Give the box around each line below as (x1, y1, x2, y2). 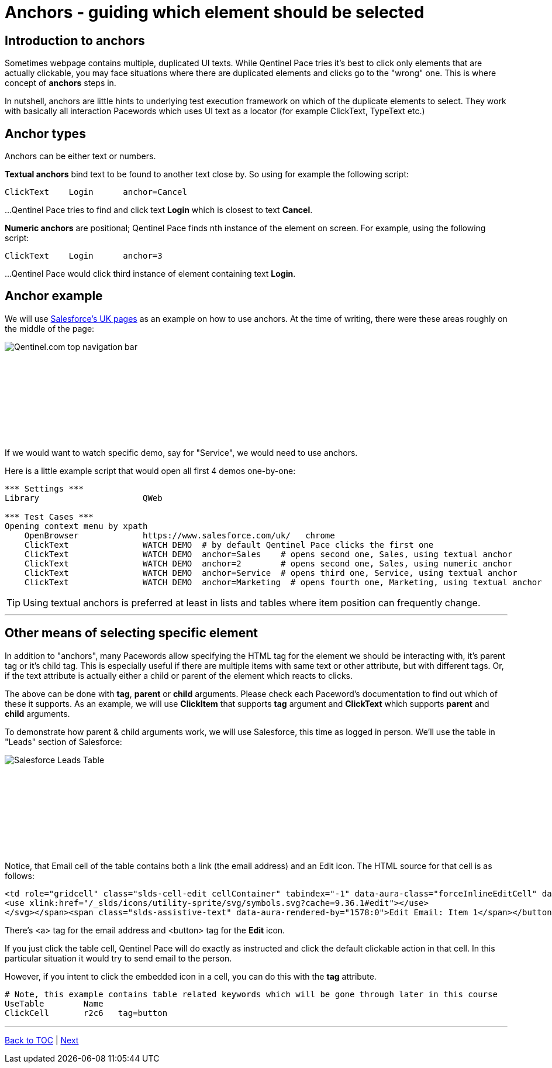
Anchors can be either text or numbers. (5, 151, 156, 162)
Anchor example (5, 289, 103, 304)
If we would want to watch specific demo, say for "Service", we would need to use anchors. (5, 447, 358, 458)
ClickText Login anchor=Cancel (5, 187, 187, 197)
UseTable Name (5, 998, 103, 1008)
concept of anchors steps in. (5, 78, 116, 88)
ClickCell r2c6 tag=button (5, 1008, 168, 1018)
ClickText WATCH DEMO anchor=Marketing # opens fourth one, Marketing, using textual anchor (24, 577, 542, 587)
